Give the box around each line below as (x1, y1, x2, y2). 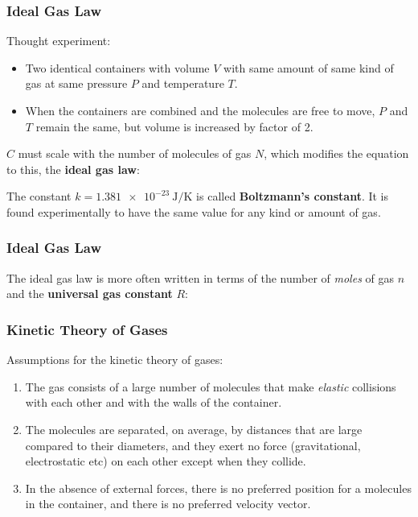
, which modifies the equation (264, 145, 409, 162)
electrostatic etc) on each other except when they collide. (25, 453, 306, 469)
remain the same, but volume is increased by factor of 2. (35, 118, 313, 134)
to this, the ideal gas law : (6, 160, 140, 177)
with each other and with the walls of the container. (25, 394, 282, 411)
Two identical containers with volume (25, 59, 210, 76)
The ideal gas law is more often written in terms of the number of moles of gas (6, 269, 394, 286)
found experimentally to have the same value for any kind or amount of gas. (6, 203, 381, 220)
